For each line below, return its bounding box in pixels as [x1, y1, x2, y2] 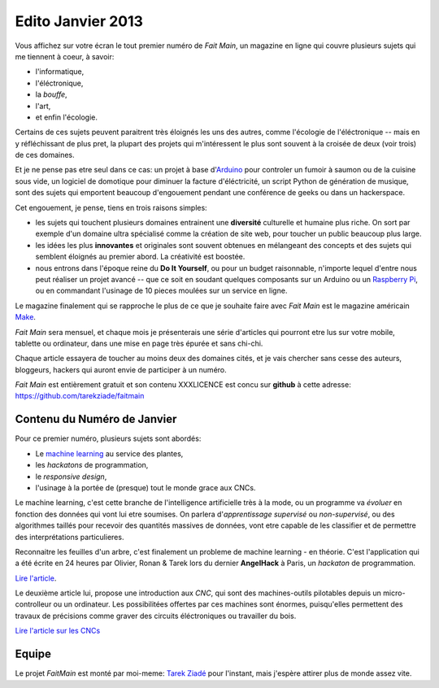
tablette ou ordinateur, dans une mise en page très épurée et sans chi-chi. [15, 338, 263, 348]
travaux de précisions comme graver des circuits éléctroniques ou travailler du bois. [15, 611, 297, 621]
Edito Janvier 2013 [15, 12, 144, 30]
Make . [15, 312, 37, 322]
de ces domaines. [15, 150, 75, 160]
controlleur [15, 599, 52, 609]
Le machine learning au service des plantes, [35, 448, 184, 459]
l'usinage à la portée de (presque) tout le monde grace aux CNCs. [35, 482, 256, 492]
